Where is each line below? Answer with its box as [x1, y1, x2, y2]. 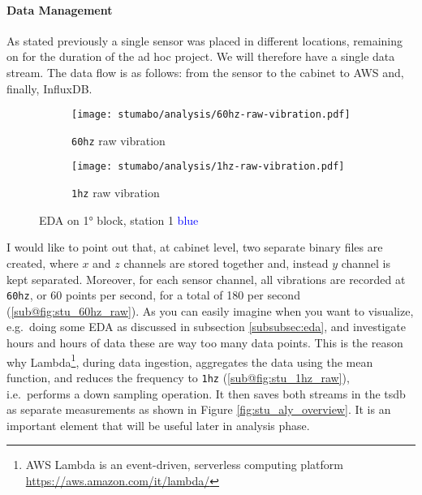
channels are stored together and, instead [123, 254, 329, 271]
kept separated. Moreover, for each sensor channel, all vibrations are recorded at [6, 270, 406, 287]
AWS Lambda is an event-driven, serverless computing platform [25, 456, 343, 473]
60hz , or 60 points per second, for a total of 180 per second [6, 286, 300, 303]
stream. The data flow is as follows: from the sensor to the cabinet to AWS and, [6, 63, 404, 80]
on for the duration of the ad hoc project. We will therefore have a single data [6, 48, 395, 65]
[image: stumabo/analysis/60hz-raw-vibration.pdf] [71, 109, 351, 121]
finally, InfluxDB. [6, 80, 93, 97]
